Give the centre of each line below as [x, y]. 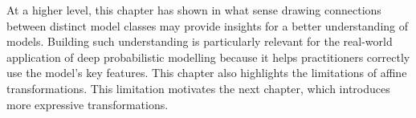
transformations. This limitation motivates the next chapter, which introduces [198, 88]
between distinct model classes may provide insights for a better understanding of [208, 25]
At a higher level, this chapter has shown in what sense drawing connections [194, 10]
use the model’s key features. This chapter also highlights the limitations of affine [207, 73]
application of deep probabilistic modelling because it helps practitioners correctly [208, 57]
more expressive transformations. [88, 104]
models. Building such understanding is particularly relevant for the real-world [200, 41]
